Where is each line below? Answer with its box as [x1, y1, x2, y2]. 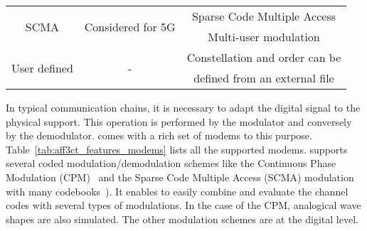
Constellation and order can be [186, 49, 341, 65]
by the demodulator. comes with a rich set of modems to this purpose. [6, 128, 312, 143]
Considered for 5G [84, 18, 176, 35]
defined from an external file [193, 70, 334, 86]
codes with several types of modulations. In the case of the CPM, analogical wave [6, 198, 361, 213]
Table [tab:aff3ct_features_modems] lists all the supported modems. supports [6, 141, 348, 156]
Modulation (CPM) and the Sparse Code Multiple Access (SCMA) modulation [6, 169, 354, 184]
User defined [11, 59, 73, 76]
